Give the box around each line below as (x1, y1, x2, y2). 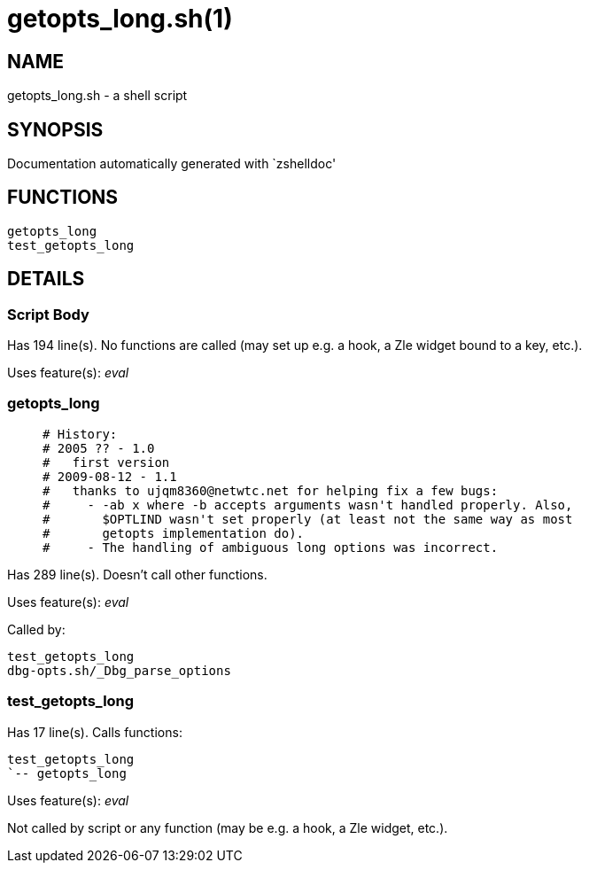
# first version (43, 454, 170, 470)
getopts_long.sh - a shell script (7, 88, 188, 104)
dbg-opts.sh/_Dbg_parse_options (7, 663, 231, 678)
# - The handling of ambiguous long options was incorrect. (43, 540, 499, 555)
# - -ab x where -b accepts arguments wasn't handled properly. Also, (43, 497, 573, 512)
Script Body (7, 305, 89, 323)
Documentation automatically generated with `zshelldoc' (7, 156, 337, 172)
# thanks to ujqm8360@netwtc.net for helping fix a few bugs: (43, 483, 499, 498)
